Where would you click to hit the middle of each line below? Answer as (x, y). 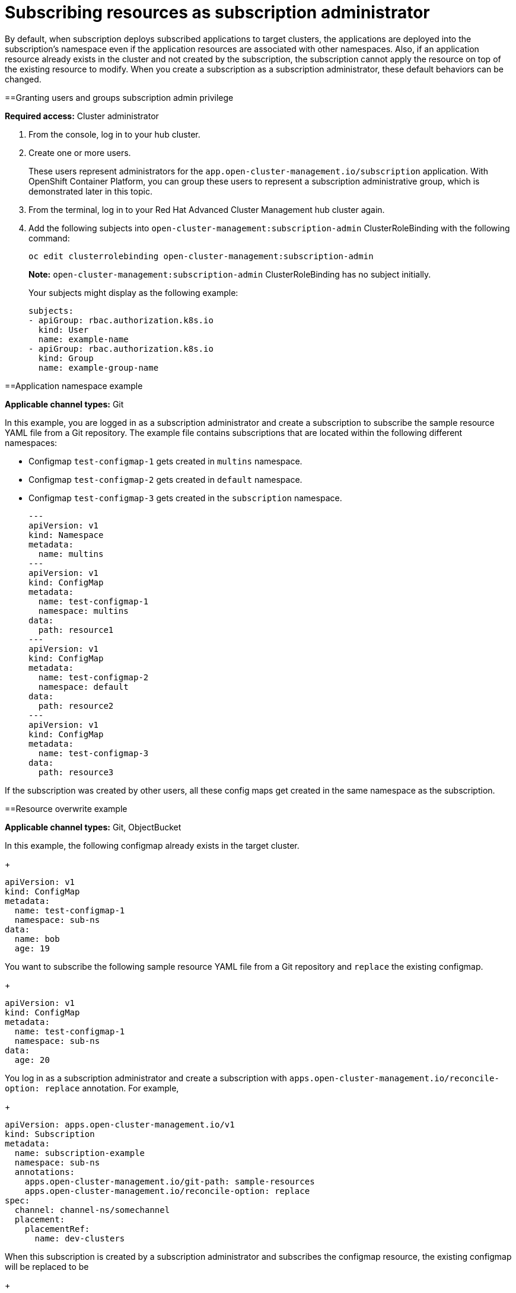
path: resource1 (76, 630)
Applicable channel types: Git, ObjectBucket (93, 827)
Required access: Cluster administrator (82, 116)
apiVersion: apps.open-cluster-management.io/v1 (120, 1124)
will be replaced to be (47, 1266)
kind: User (63, 329)
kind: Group (66, 358)
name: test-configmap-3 (93, 753)
